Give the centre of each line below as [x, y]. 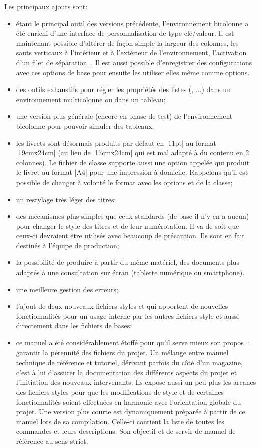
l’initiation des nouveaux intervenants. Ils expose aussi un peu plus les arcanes [136, 382]
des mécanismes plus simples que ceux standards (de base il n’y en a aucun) [133, 216]
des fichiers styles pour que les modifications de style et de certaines [120, 392]
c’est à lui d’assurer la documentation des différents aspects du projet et [126, 372]
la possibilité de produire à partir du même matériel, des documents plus [128, 262]
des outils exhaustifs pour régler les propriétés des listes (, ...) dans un [123, 89]
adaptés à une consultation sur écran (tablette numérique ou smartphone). [130, 272]
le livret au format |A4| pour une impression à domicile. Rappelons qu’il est [132, 172]
